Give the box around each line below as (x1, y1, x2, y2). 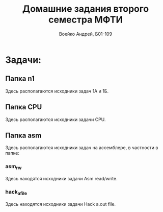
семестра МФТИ (48, 14, 123, 26)
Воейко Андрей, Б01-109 (59, 31, 113, 37)
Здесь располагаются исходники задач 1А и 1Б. (5, 88, 108, 94)
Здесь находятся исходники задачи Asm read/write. (5, 175, 118, 181)
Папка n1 (5, 75, 35, 83)
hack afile (5, 188, 27, 197)
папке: (5, 150, 19, 156)
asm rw (5, 163, 22, 171)
